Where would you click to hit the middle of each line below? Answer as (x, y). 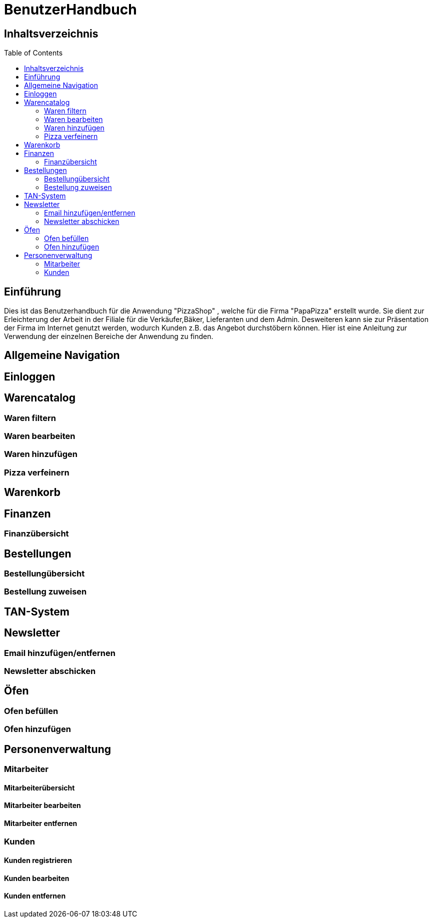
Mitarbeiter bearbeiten (42, 805)
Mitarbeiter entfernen (41, 823)
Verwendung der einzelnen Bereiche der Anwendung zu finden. (109, 336)
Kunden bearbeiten (37, 878)
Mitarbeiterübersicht (39, 787)
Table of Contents (33, 53)
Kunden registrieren (38, 860)
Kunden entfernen (35, 896)
